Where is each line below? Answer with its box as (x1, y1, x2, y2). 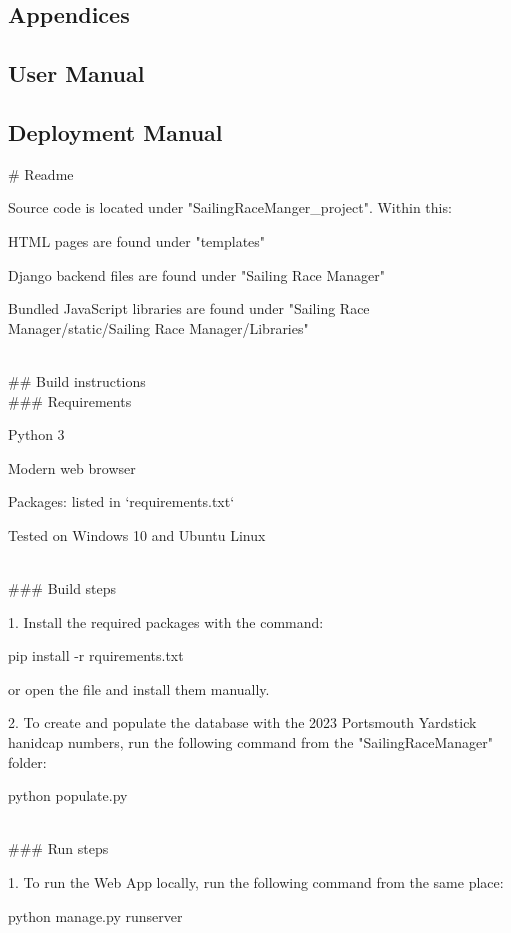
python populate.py (8, 785, 128, 806)
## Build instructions (8, 370, 146, 391)
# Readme (8, 163, 74, 184)
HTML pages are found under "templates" (8, 230, 266, 251)
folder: (8, 751, 47, 772)
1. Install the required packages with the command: (8, 611, 324, 632)
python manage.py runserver (8, 905, 183, 926)
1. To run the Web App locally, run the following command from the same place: (8, 872, 504, 893)
